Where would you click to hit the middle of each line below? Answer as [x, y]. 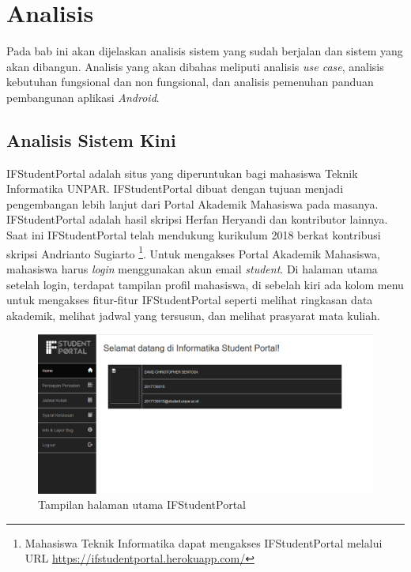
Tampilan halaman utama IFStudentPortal [142, 504]
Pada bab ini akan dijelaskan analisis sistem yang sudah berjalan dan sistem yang [205, 51]
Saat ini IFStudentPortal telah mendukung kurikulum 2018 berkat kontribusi [194, 235]
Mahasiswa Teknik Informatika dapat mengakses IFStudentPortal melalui [204, 542]
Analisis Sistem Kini [91, 139]
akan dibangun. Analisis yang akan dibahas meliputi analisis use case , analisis [195, 66]
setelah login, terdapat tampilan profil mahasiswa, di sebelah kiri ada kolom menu [205, 284]
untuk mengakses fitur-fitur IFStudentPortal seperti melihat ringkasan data [190, 300]
